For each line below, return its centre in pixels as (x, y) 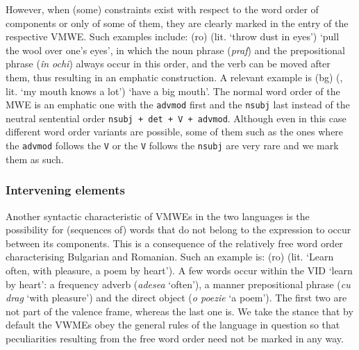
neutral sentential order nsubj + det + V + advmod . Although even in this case (176, 118)
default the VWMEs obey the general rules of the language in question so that (173, 325)
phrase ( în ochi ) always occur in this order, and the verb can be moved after (168, 64)
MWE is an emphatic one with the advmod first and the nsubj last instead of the (178, 105)
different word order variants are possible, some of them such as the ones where (175, 132)
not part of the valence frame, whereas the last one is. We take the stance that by (179, 311)
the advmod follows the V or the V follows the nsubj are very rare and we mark (172, 145)
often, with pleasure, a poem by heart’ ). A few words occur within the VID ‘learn (179, 270)
